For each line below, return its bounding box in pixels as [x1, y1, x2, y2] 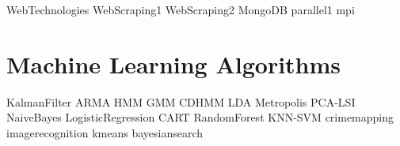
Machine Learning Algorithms [6, 47, 341, 80]
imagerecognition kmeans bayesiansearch [6, 124, 204, 140]
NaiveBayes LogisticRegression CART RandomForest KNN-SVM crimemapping [6, 109, 394, 125]
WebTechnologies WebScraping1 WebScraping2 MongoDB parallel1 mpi [6, 2, 355, 17]
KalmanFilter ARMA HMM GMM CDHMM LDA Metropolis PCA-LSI [6, 93, 356, 110]
